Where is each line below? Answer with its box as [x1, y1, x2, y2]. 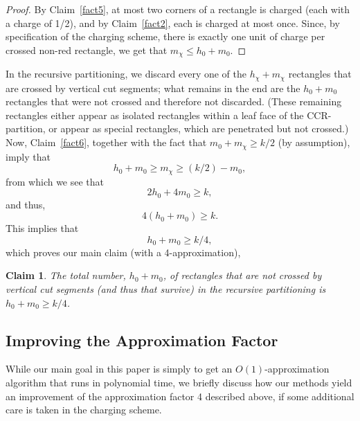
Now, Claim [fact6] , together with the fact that [6, 135, 207, 150]
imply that [6, 149, 51, 163]
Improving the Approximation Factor [6, 329, 278, 350]
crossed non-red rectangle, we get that [6, 42, 168, 57]
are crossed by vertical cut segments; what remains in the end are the [6, 80, 300, 95]
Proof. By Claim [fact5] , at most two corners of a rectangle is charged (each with [6, 2, 350, 16]
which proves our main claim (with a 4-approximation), [6, 244, 241, 259]
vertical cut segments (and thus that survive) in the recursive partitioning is [6, 281, 326, 296]
